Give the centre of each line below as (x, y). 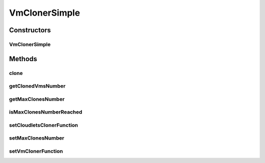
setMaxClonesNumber (37, 138)
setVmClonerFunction (36, 151)
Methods (23, 59)
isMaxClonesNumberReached (46, 112)
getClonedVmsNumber (37, 86)
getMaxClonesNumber (37, 99)
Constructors (30, 30)
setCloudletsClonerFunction (44, 125)
